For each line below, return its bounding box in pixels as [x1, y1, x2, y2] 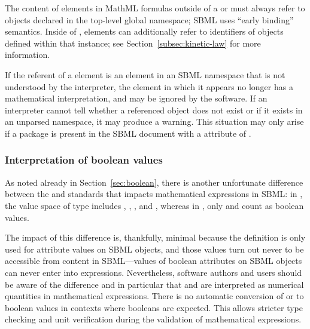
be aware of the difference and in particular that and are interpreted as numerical [5, 278, 304, 290]
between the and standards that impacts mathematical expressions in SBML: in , [5, 187, 303, 200]
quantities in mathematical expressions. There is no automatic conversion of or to [5, 290, 304, 302]
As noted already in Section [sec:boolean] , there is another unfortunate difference [5, 176, 303, 188]
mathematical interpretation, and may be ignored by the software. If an [5, 92, 268, 104]
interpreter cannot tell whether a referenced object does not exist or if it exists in [5, 103, 303, 116]
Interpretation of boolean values [5, 152, 163, 167]
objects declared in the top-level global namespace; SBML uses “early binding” [5, 13, 294, 26]
